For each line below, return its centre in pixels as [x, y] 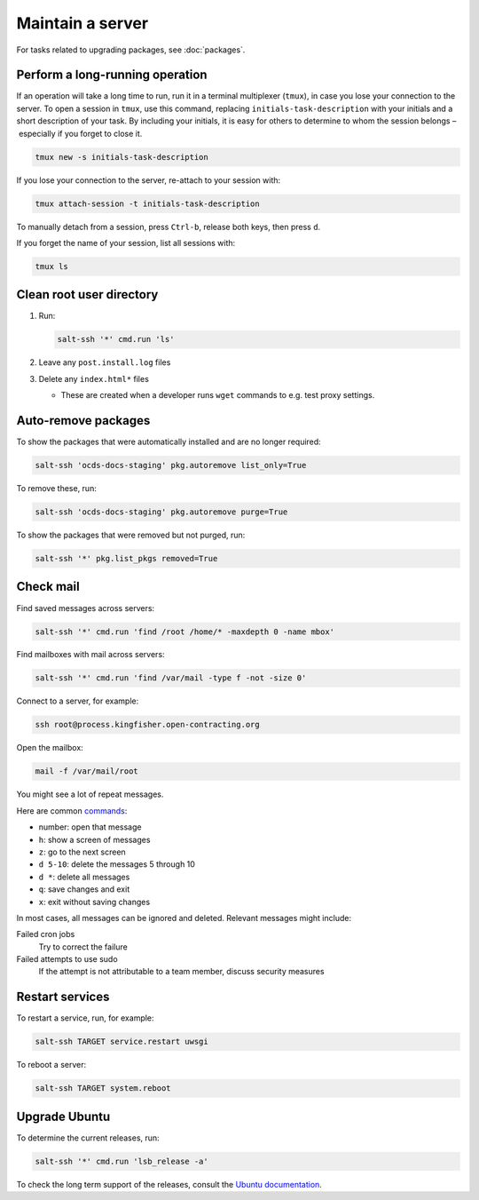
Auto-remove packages [83, 421]
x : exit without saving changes [94, 902]
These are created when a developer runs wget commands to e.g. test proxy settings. [218, 395]
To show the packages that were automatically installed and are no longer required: [169, 442]
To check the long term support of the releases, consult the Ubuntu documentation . [169, 1184]
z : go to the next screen [82, 852]
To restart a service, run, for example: [85, 1018]
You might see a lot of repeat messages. [90, 794]
